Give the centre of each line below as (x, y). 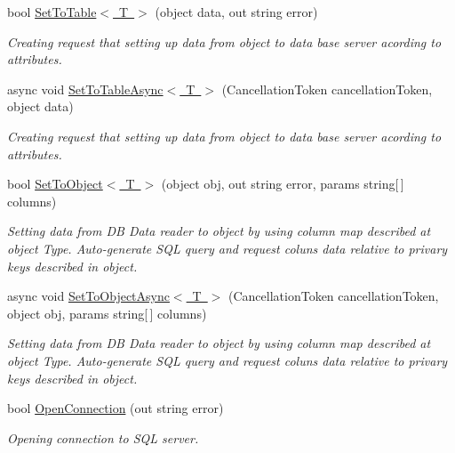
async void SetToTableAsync (85, 89)
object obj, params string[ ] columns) (107, 313)
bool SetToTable (52, 12)
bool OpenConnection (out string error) (116, 408)
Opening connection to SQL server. (103, 437)
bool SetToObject (55, 184)
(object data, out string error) (236, 12)
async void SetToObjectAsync (88, 296)
